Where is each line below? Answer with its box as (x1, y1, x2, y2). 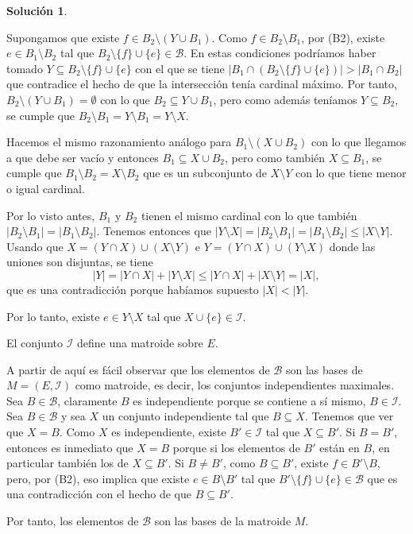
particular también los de (6, 455, 129, 471)
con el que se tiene (135, 60, 225, 76)
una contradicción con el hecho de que (6, 486, 191, 502)
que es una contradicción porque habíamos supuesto (6, 281, 259, 297)
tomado (6, 60, 43, 76)
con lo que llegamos (311, 133, 407, 150)
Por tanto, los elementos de (6, 513, 139, 529)
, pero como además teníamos (213, 91, 357, 107)
